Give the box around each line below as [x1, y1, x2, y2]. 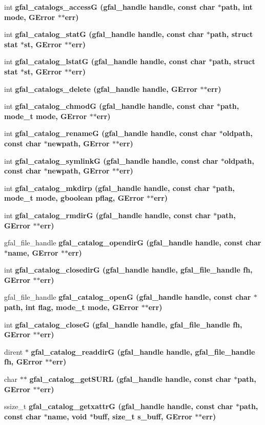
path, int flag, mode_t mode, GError [4, 302, 139, 313]
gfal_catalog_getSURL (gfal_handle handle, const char [29, 374, 231, 384]
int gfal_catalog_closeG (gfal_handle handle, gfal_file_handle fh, [4, 319, 242, 330]
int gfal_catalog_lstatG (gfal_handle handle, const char [4, 56, 206, 67]
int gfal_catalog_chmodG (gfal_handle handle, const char [4, 101, 214, 111]
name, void [47, 411, 87, 421]
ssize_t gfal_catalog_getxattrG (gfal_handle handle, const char [4, 401, 233, 412]
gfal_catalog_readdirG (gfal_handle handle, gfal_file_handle [31, 346, 255, 357]
